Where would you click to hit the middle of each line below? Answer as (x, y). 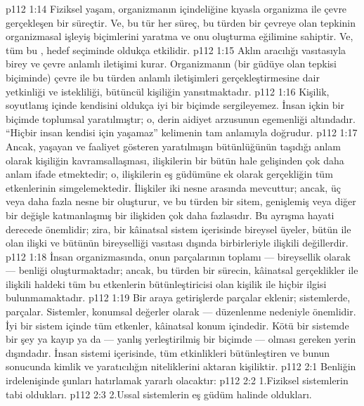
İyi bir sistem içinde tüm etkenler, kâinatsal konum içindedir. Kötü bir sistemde (177, 325)
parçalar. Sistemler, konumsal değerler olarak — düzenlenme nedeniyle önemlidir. (181, 312)
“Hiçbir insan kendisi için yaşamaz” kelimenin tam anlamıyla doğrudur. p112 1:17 (182, 132)
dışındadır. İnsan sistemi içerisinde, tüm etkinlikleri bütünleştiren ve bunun (168, 352)
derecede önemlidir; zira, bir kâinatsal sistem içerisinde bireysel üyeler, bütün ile (178, 229)
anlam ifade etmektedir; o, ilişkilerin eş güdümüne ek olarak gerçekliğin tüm (169, 174)
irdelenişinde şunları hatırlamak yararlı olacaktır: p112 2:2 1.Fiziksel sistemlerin (177, 380)
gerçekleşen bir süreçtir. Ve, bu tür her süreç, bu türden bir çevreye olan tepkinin (181, 22)
